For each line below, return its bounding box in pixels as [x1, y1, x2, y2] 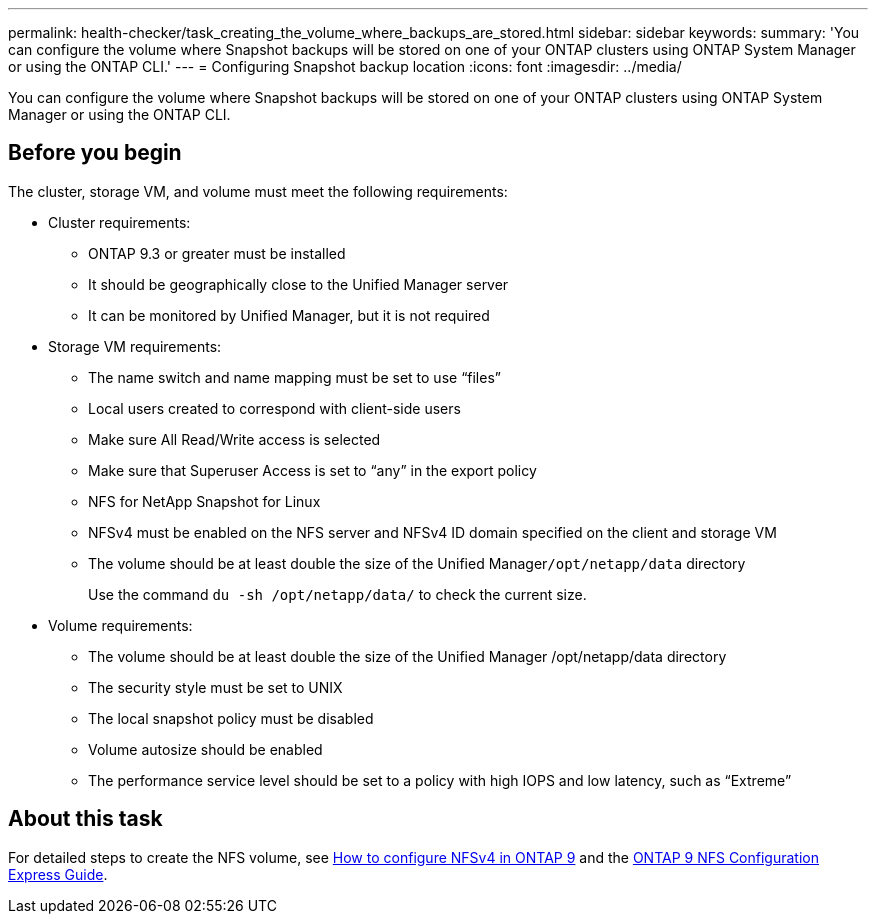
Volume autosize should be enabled [88, 740, 323, 758]
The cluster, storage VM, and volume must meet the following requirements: [8, 182, 508, 200]
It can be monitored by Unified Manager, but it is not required [88, 306, 490, 324]
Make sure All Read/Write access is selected [88, 430, 381, 448]
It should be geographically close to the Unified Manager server [88, 275, 509, 293]
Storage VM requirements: [48, 337, 222, 355]
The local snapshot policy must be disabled [88, 709, 374, 727]
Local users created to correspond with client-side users [88, 399, 461, 417]
